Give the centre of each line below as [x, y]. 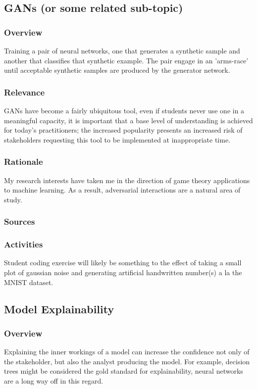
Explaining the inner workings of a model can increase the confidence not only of [127, 352]
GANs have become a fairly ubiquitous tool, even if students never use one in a [124, 110]
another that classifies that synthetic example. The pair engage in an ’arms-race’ [126, 60]
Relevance [25, 92]
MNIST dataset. [29, 282]
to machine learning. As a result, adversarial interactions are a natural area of [122, 190]
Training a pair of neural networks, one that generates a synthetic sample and [122, 50]
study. [13, 199]
